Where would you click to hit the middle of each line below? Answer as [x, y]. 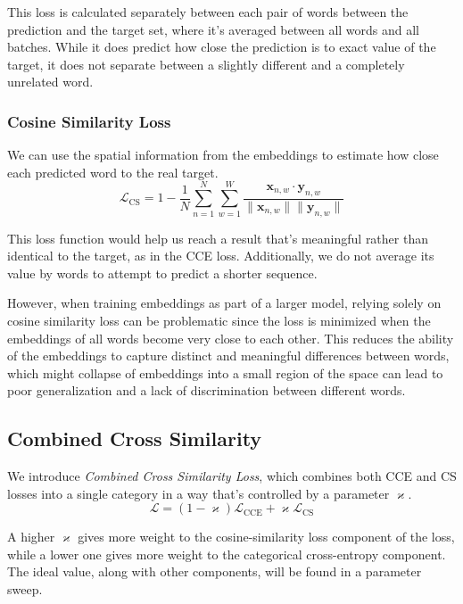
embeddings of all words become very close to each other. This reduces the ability [231, 338]
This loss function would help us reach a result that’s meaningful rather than [218, 238]
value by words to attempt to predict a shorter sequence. [162, 273]
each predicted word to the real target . [113, 172]
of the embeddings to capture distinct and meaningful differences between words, [228, 356]
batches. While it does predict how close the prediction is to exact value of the [222, 47]
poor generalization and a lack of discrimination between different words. [207, 390]
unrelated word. [50, 82]
